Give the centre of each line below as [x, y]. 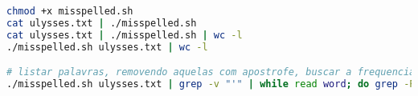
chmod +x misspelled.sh [70, 11]
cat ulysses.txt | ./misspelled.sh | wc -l [125, 35]
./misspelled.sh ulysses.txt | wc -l [107, 47]
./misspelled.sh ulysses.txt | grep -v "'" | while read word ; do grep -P [211, 84]
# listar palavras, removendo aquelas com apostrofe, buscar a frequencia [211, 72]
